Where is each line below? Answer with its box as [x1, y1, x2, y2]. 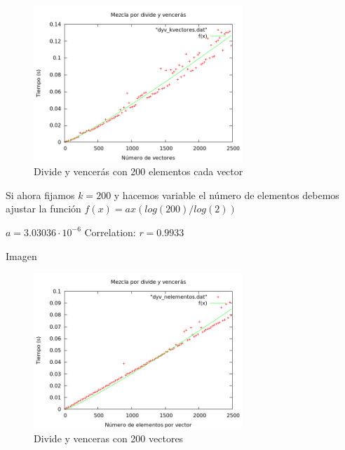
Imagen [6, 248, 37, 263]
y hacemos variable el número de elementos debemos [114, 187, 339, 202]
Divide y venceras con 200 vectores [34, 431, 184, 446]
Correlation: [84, 224, 136, 239]
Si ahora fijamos [6, 187, 75, 202]
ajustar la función [6, 201, 81, 216]
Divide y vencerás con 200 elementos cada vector [34, 164, 243, 179]
